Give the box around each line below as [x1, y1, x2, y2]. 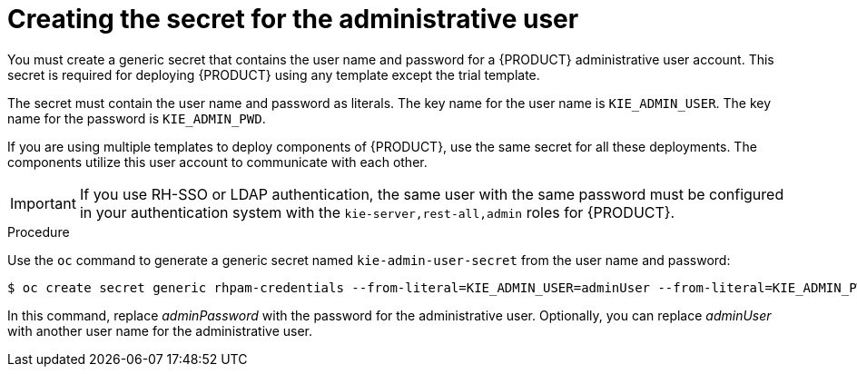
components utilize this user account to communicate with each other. [7, 153, 428, 170]
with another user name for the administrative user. [7, 322, 313, 339]
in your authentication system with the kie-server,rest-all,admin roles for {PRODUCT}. [79, 202, 675, 221]
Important [10, 193, 76, 212]
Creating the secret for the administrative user [7, 4, 579, 34]
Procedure [7, 223, 70, 240]
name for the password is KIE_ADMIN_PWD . [7, 110, 266, 126]
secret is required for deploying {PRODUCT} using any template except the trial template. [7, 66, 540, 83]
